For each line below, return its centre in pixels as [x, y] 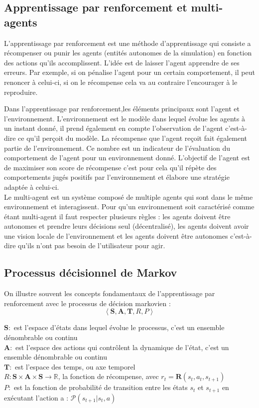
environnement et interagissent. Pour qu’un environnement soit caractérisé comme [129, 206]
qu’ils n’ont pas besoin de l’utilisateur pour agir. [92, 245]
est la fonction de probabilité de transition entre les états [101, 387]
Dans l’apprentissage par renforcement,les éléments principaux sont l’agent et [122, 109]
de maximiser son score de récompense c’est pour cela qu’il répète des [110, 167]
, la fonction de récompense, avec [108, 376]
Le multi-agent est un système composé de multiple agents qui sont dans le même [129, 197]
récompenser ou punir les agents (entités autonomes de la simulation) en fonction [128, 53]
